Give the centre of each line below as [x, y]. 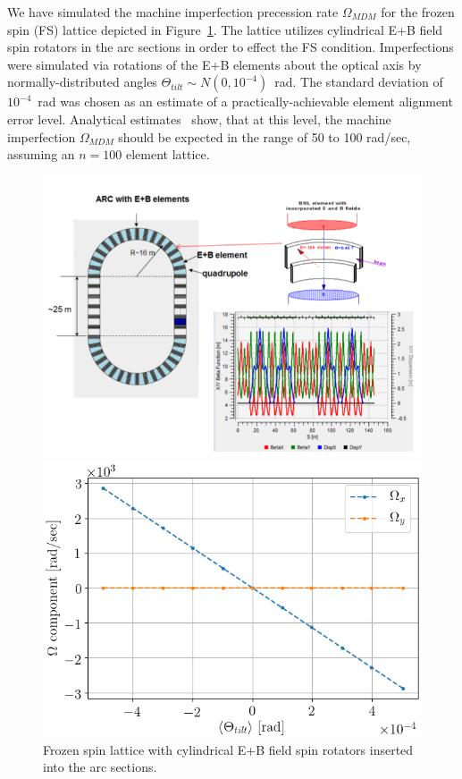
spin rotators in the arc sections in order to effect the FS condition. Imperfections [231, 47]
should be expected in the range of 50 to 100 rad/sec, [265, 136]
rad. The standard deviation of [359, 82]
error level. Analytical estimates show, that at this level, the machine [199, 119]
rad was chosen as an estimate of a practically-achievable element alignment [245, 102]
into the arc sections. [100, 767]
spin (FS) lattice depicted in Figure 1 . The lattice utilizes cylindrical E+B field [225, 29]
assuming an [41, 154]
